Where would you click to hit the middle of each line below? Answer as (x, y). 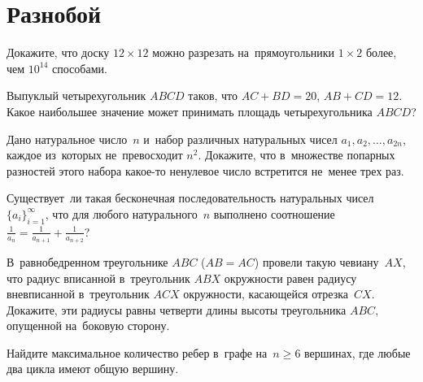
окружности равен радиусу (290, 278)
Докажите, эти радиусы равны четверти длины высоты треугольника (177, 309)
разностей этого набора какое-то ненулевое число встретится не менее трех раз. (205, 170)
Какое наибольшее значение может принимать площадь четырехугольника (190, 111)
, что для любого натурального (121, 213)
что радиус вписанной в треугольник (98, 278)
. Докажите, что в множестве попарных (297, 155)
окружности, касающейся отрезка (266, 294)
